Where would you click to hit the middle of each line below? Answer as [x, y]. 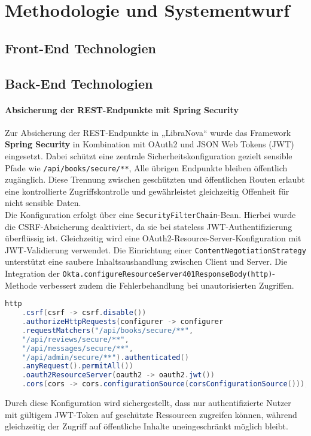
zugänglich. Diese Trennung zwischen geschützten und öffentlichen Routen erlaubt [155, 179]
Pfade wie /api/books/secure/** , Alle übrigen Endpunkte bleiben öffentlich [146, 167]
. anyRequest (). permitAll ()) [77, 366]
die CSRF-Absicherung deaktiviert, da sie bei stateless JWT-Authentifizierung [149, 226]
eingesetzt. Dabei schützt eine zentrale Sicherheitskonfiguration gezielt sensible [149, 155]
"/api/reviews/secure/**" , [75, 339]
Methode [21, 285]
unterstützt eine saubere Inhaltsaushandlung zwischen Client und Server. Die [146, 261]
